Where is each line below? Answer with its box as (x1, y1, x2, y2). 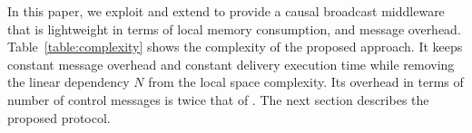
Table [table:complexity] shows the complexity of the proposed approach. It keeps (7, 37, 463, 56)
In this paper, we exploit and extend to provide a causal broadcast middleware (7, 2, 445, 20)
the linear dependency (7, 72, 130, 91)
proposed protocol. (7, 108, 111, 127)
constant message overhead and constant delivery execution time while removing (7, 54, 455, 73)
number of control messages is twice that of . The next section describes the (7, 90, 429, 109)
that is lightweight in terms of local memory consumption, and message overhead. (7, 19, 461, 38)
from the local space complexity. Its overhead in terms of (148, 72, 464, 91)
